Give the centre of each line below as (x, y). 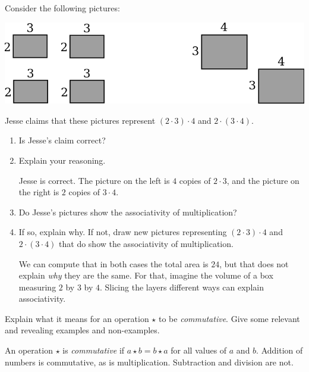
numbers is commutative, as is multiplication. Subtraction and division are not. (149, 362)
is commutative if (94, 350)
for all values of (199, 350)
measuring (37, 287)
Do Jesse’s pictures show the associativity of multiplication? (128, 212)
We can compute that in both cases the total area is (113, 263)
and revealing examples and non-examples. (82, 330)
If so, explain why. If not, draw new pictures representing (123, 232)
